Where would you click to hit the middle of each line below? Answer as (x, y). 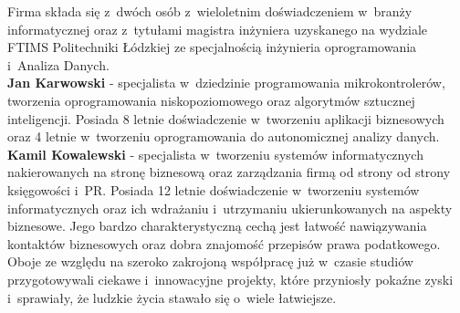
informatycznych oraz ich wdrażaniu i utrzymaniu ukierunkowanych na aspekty (230, 208)
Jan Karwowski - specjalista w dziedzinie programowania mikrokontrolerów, (226, 83)
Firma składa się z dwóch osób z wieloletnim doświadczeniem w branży (210, 11)
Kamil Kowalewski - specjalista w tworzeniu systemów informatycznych (215, 154)
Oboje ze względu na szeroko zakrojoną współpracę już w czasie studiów (210, 261)
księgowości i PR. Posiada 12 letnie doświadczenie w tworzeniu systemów (214, 189)
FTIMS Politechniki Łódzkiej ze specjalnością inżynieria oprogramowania (212, 47)
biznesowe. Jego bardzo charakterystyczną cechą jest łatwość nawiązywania (217, 226)
